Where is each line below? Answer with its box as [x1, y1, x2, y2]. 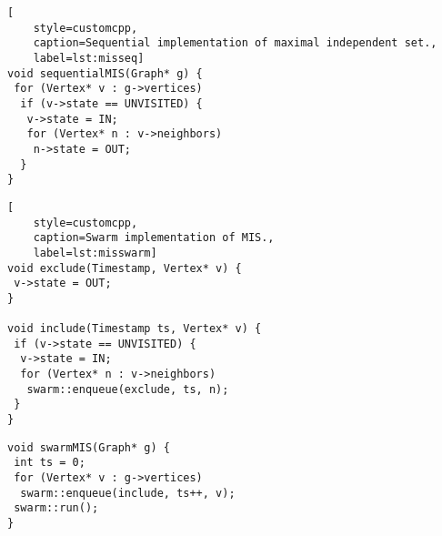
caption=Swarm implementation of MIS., [33, 231, 275, 245]
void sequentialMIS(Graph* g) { [7, 66, 203, 80]
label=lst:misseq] [33, 51, 145, 65]
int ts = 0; [14, 456, 85, 470]
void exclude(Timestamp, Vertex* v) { [7, 261, 242, 275]
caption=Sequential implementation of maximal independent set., [33, 36, 437, 50]
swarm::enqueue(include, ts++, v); [20, 486, 236, 500]
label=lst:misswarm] [33, 246, 157, 259]
